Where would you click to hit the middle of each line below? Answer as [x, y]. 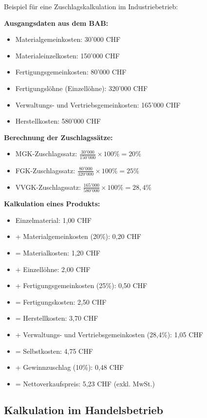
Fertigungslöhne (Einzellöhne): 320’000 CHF [82, 88]
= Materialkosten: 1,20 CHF [58, 253]
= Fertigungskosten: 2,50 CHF [61, 301]
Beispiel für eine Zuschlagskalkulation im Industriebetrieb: [91, 6]
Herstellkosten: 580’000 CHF [58, 121]
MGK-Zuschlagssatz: [46, 154]
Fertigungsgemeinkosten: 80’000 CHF [71, 72]
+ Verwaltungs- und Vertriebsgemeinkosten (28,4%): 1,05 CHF [109, 335]
